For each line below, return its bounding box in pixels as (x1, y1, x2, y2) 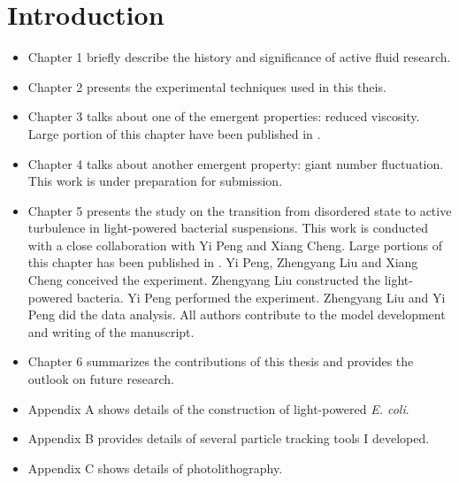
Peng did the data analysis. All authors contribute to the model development (27, 305, 446, 324)
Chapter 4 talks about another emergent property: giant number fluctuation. (27, 154, 444, 172)
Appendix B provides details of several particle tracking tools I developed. (27, 429, 430, 448)
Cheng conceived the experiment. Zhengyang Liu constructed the (27, 271, 380, 289)
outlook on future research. (27, 370, 174, 388)
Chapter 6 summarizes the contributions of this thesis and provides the (27, 352, 414, 371)
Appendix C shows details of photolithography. (27, 458, 283, 477)
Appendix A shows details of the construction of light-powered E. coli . (27, 399, 409, 418)
